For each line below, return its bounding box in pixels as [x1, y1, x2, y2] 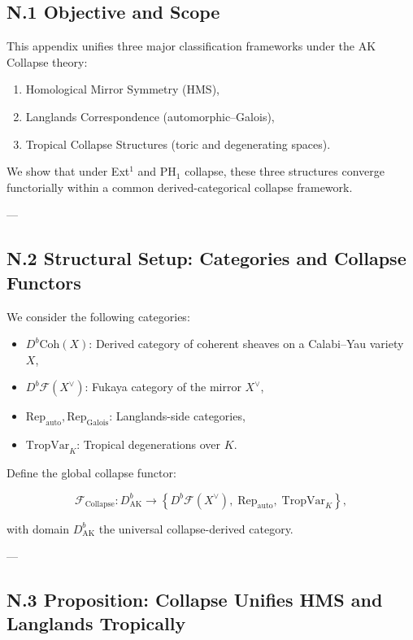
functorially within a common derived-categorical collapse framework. [7, 178, 353, 195]
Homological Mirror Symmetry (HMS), [25, 81, 220, 98]
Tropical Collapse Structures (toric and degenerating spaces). [25, 135, 331, 152]
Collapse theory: [7, 53, 88, 70]
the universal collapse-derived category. [98, 520, 293, 537]
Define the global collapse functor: [7, 464, 176, 481]
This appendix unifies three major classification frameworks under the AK [7, 37, 376, 54]
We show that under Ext [7, 163, 130, 180]
